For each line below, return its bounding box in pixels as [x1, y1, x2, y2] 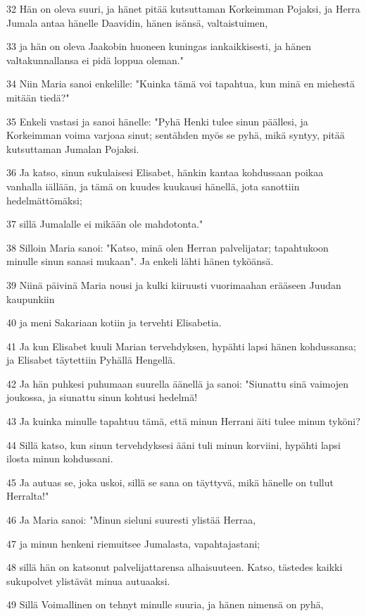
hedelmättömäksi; [6, 192, 82, 207]
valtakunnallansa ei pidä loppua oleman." [6, 52, 184, 67]
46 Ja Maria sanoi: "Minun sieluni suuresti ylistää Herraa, [6, 512, 256, 527]
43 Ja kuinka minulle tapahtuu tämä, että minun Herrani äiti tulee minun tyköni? [6, 414, 360, 429]
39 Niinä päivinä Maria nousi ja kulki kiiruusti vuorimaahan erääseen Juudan [6, 277, 341, 292]
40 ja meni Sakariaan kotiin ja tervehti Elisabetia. [6, 315, 222, 330]
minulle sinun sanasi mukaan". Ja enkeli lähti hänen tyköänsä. [6, 254, 274, 269]
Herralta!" [6, 488, 49, 503]
